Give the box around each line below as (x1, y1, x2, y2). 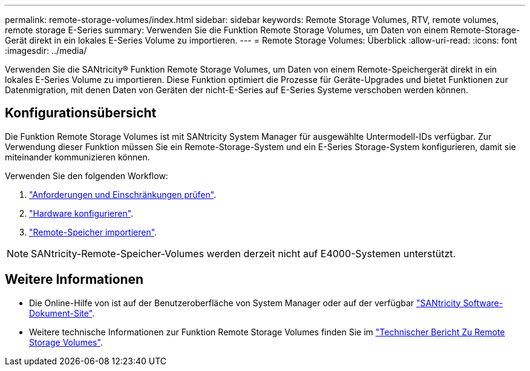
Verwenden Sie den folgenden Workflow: (5, 170, 168, 181)
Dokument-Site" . (29, 307, 95, 318)
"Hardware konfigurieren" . (29, 208, 134, 218)
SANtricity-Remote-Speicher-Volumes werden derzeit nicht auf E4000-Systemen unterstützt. (31, 247, 456, 260)
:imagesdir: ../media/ (5, 45, 87, 56)
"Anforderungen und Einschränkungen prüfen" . (29, 189, 217, 200)
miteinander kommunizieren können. (5, 151, 150, 162)
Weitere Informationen (5, 272, 144, 287)
